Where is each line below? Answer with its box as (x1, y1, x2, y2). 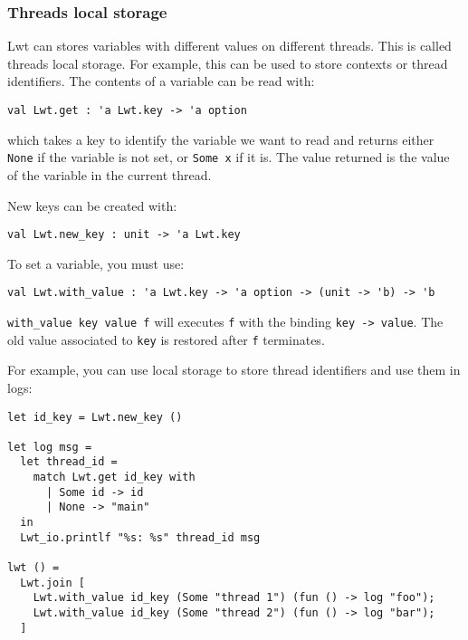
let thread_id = (20, 455, 118, 469)
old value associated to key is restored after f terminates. (7, 330, 325, 349)
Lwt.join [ (20, 576, 85, 589)
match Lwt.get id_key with (33, 471, 196, 484)
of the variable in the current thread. (7, 165, 212, 184)
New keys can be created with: (7, 196, 177, 215)
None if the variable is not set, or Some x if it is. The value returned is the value (7, 148, 450, 167)
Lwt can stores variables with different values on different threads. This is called (7, 36, 452, 55)
